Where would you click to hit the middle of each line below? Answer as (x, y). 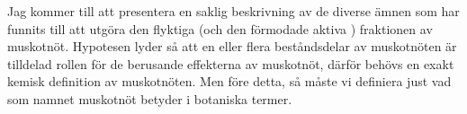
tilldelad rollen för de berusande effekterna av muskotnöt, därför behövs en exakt (231, 63)
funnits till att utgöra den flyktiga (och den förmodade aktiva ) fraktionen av (220, 28)
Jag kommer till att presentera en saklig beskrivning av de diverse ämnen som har (233, 11)
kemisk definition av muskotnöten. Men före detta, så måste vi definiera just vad (229, 81)
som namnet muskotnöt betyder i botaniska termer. (150, 98)
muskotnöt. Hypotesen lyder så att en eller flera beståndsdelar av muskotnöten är (232, 46)
